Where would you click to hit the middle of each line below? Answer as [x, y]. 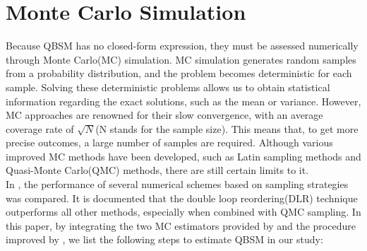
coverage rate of [40, 128]
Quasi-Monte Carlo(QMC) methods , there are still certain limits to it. [157, 170]
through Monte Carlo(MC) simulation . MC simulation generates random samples [181, 59]
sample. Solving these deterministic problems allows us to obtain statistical [168, 87]
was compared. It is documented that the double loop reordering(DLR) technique [182, 198]
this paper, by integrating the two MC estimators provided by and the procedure [181, 225]
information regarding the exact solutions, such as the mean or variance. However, [183, 101]
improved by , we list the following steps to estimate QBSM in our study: [164, 239]
